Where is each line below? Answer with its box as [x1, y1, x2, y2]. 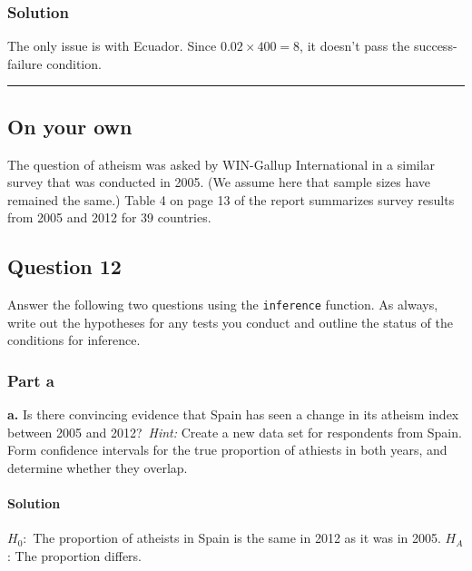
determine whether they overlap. [7, 458, 188, 477]
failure [7, 54, 43, 73]
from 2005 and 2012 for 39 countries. [7, 208, 211, 227]
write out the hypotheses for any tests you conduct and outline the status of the [7, 312, 453, 331]
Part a [7, 369, 54, 391]
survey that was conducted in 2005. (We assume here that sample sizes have [7, 172, 431, 192]
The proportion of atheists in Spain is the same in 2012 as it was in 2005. [33, 528, 441, 547]
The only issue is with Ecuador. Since [7, 36, 217, 55]
